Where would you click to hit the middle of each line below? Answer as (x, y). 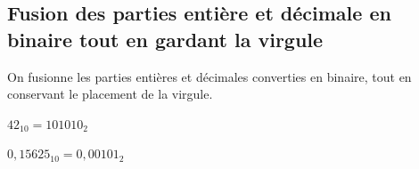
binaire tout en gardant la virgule (165, 39)
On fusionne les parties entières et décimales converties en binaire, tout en (209, 76)
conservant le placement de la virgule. (110, 94)
